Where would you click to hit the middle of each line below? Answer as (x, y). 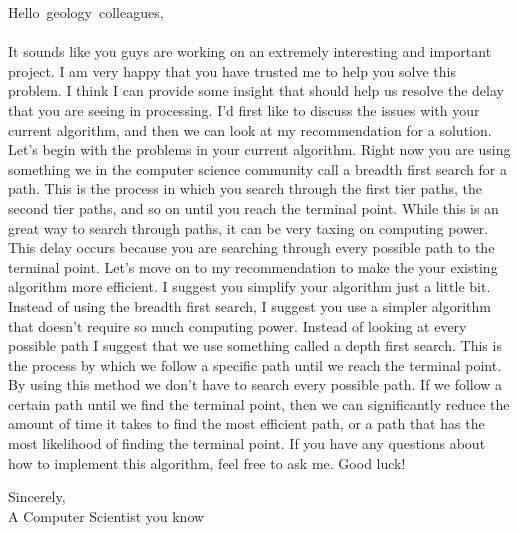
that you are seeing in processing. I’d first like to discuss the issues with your (244, 109)
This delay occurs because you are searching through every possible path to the (251, 247)
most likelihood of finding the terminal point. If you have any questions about (247, 443)
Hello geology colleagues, (86, 12)
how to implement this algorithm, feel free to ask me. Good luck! (207, 462)
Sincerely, (37, 496)
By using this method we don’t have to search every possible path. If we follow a (255, 384)
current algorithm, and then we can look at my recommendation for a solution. (250, 129)
